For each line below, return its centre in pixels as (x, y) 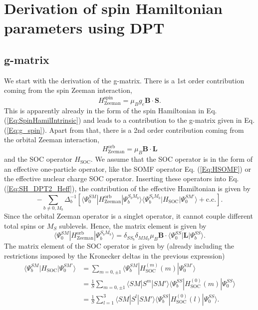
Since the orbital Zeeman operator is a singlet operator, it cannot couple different (129, 215)
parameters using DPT (84, 28)
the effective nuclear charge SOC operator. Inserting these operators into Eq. (122, 178)
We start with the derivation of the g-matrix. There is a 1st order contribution (124, 80)
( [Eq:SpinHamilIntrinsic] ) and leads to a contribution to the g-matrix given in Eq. (129, 120)
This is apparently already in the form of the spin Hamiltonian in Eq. (111, 110)
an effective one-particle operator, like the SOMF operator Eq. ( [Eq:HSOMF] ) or (128, 168)
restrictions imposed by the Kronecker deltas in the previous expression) (115, 255)
